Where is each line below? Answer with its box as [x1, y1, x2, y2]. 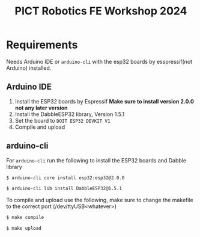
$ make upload [6, 226, 42, 232]
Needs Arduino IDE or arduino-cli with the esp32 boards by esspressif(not [6, 58, 193, 65]
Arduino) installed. [6, 64, 52, 72]
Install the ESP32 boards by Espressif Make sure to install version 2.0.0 [14, 97, 194, 105]
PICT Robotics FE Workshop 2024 [14, 4, 187, 18]
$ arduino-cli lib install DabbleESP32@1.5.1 [6, 185, 122, 192]
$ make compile [6, 215, 44, 221]
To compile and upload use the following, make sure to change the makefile [6, 197, 193, 204]
